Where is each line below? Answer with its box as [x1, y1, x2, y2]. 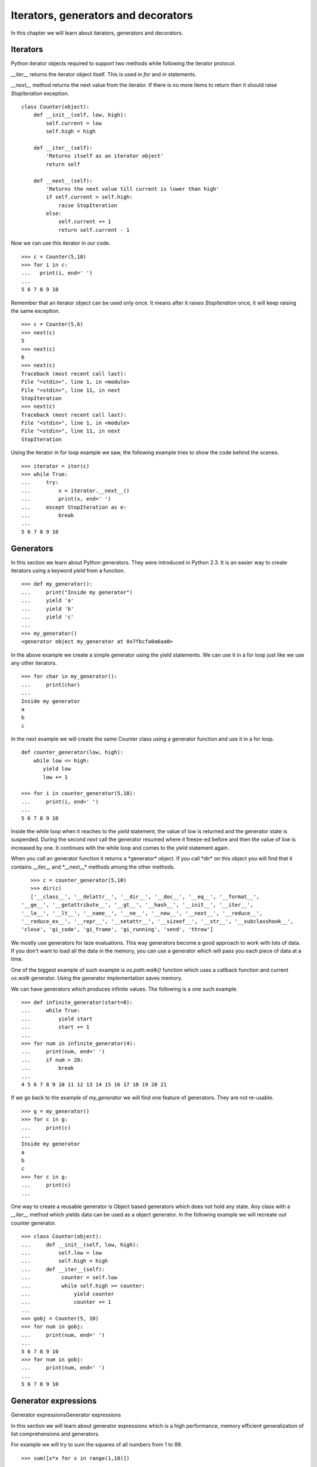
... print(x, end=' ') [21, 496, 112, 502]
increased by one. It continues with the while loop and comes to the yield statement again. [11, 844, 230, 851]
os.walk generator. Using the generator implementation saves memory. [11, 975, 183, 982]
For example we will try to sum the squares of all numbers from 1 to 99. [11, 1441, 183, 1448]
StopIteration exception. [11, 90, 69, 97]
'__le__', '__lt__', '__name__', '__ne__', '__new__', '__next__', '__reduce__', [21, 910, 263, 917]
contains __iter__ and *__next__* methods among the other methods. [11, 863, 176, 870]
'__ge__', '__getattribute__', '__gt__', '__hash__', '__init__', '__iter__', [21, 901, 254, 908]
